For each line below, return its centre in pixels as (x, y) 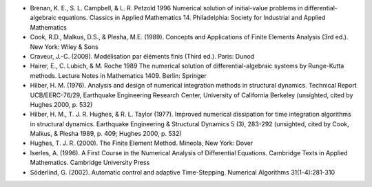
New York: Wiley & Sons (64, 47)
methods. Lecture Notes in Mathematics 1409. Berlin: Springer (118, 75)
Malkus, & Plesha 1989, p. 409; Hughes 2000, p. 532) (106, 134)
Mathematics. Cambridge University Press (90, 163)
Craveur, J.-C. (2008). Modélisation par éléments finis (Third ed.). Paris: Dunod (142, 56)
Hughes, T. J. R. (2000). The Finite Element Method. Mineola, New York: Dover (142, 143)
